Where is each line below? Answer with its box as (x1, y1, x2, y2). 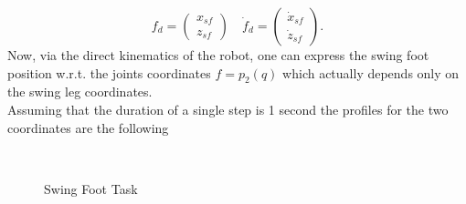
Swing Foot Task (44, 178, 138, 198)
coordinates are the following (7, 117, 169, 137)
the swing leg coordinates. (7, 82, 153, 101)
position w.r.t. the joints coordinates (7, 63, 211, 82)
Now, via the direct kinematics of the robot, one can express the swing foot (7, 46, 429, 64)
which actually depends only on (282, 63, 460, 82)
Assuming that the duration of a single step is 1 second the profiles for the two (7, 99, 449, 118)
